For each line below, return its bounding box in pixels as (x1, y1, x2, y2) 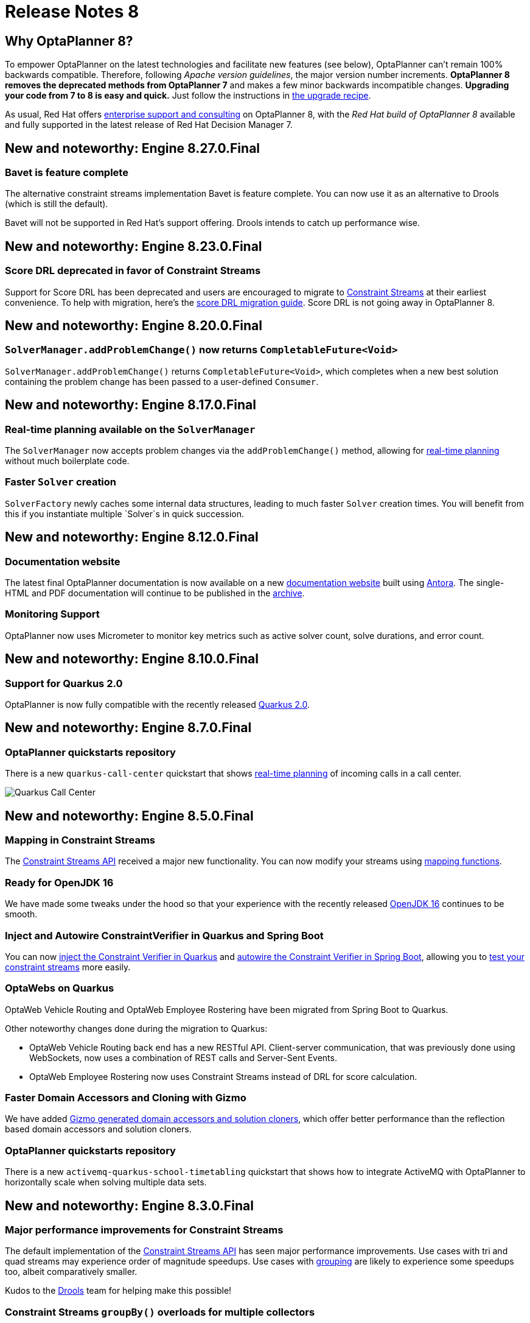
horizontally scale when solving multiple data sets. (5, 1177, 207, 1188)
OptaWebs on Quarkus (5, 982, 114, 995)
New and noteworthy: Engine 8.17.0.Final (5, 397, 256, 413)
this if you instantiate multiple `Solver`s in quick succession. (5, 508, 245, 519)
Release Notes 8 (5, 1, 139, 22)
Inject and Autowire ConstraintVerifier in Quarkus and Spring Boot (5, 929, 324, 942)
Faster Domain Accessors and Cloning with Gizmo (5, 1092, 246, 1104)
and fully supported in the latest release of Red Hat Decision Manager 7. (5, 119, 293, 130)
